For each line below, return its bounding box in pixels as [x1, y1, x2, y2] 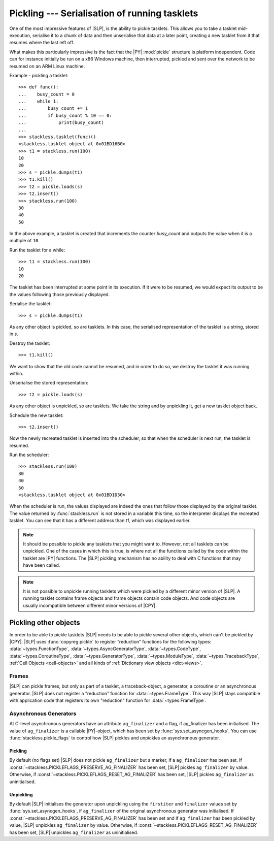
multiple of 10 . [9, 238, 40, 244]
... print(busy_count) [18, 120, 104, 125]
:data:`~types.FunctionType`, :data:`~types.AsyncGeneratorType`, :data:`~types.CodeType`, [9, 645, 201, 652]
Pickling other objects [9, 618, 81, 627]
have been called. [23, 562, 60, 568]
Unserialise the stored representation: [9, 380, 89, 386]
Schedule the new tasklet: [9, 412, 64, 418]
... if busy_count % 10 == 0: [18, 112, 113, 118]
